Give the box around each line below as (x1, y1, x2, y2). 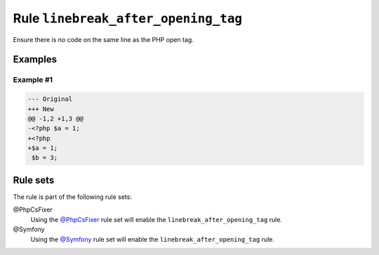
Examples (13, 53, 58, 66)
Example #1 (13, 75, 53, 85)
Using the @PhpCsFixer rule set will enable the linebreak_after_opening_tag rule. (30, 215, 282, 223)
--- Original (27, 95, 73, 103)
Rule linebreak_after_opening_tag (13, 11, 242, 26)
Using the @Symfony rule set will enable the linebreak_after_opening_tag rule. (30, 235, 275, 243)
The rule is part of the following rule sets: (13, 193, 133, 201)
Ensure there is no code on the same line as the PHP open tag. (13, 35, 194, 43)
